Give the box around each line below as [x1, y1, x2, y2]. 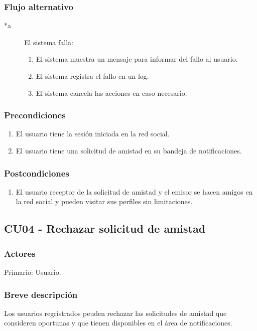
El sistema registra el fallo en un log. [36, 71, 149, 81]
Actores [4, 247, 36, 259]
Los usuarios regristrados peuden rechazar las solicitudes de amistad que [4, 307, 227, 318]
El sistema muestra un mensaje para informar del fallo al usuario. [36, 54, 238, 64]
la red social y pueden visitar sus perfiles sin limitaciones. [16, 196, 193, 207]
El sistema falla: [24, 37, 73, 47]
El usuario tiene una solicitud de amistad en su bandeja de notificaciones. [16, 145, 242, 155]
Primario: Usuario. [4, 267, 61, 277]
